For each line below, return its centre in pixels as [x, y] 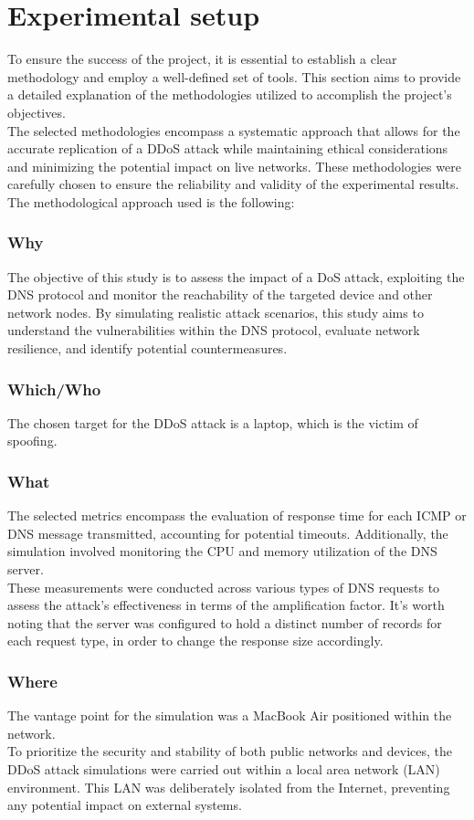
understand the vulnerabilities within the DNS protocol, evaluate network [214, 330]
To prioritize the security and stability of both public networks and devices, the [230, 751]
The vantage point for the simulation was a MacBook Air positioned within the [230, 715]
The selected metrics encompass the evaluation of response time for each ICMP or [237, 515]
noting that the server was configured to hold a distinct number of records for [225, 622]
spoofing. [32, 441]
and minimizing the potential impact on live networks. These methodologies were [234, 166]
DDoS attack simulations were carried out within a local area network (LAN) [224, 769]
